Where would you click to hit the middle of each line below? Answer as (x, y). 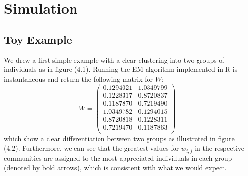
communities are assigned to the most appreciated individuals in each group (118, 158)
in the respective (219, 148)
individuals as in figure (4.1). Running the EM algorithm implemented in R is (121, 69)
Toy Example (38, 39)
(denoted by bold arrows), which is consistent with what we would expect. (115, 167)
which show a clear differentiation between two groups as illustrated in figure (119, 138)
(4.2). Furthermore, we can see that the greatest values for (92, 148)
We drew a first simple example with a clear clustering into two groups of (114, 59)
